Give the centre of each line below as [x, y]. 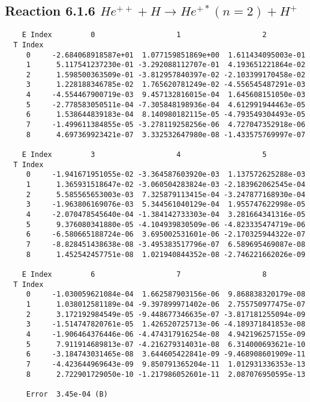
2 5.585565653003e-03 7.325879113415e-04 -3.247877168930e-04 [166, 194]
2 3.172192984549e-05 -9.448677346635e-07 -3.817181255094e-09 [166, 314]
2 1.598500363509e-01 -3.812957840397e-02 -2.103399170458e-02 [166, 75]
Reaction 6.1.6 [50, 10]
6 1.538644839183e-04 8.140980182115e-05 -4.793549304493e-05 [166, 115]
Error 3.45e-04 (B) [67, 394]
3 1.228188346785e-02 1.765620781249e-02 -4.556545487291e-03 [166, 85]
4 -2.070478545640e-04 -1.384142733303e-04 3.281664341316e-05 [166, 215]
